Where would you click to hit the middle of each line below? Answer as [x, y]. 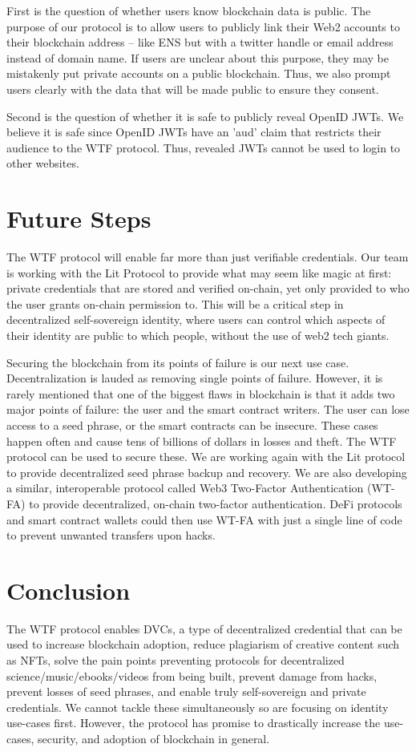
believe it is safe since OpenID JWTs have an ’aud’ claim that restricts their [194, 132]
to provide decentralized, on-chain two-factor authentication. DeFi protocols [216, 503]
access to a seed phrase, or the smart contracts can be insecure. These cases [192, 425]
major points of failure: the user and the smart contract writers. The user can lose [208, 409]
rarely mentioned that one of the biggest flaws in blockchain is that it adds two [201, 393]
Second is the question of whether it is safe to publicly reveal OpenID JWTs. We [205, 116]
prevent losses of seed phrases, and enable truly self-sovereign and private [186, 691]
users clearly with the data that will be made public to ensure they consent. [193, 89]
